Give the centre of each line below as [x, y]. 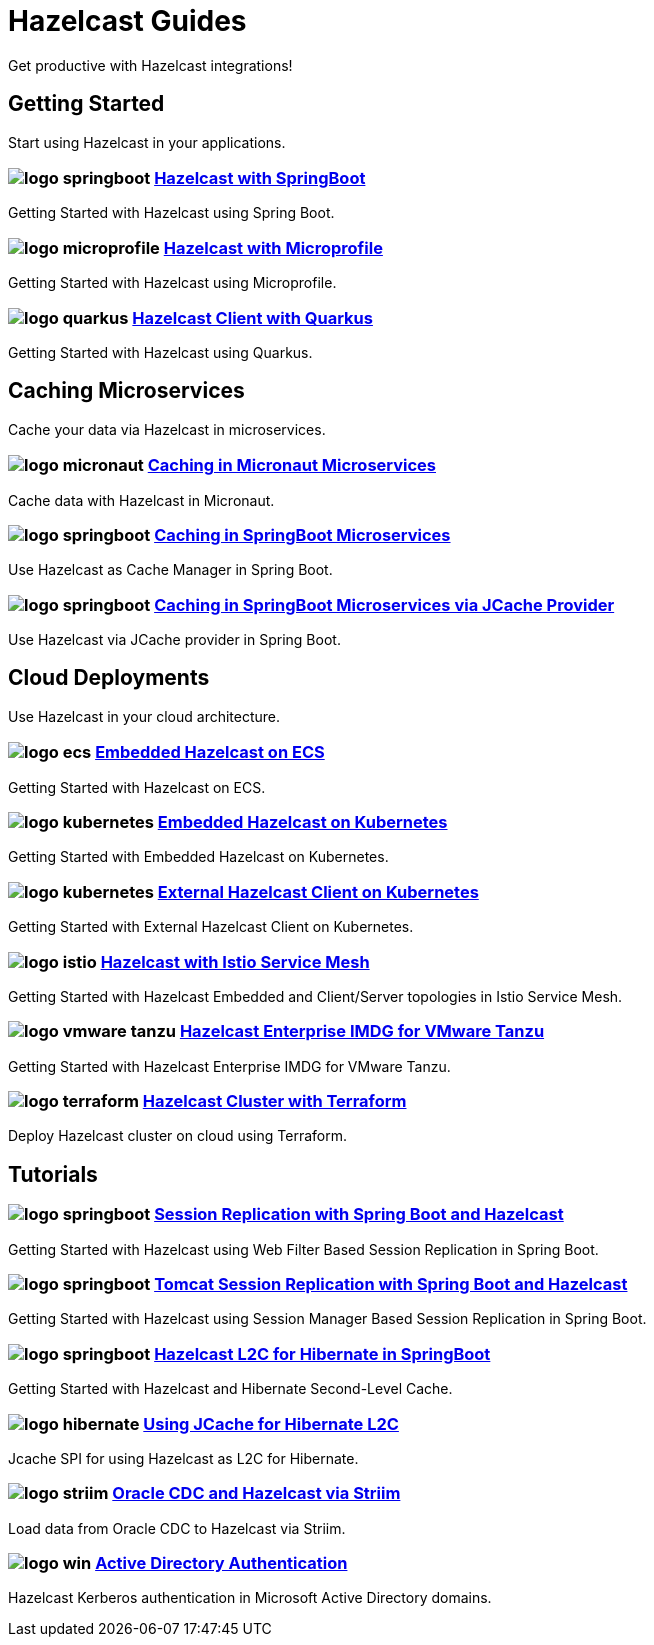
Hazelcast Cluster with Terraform [274, 1101]
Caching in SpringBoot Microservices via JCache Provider [384, 604]
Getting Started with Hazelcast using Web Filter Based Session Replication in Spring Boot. [303, 1249]
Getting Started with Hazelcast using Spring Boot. [171, 213]
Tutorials [53, 1174]
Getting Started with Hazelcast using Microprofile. [172, 283]
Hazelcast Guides [127, 21]
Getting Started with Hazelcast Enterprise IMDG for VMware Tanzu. [229, 1066]
